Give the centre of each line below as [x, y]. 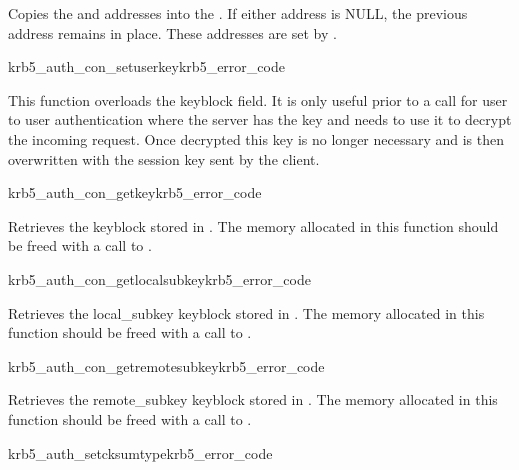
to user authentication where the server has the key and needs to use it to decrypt [260, 119]
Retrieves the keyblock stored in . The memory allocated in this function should [253, 225]
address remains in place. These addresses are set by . [172, 32]
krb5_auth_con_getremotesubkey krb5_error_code [166, 365]
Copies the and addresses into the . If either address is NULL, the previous [238, 13]
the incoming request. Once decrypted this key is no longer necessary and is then [256, 138]
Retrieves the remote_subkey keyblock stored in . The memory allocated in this [253, 399]
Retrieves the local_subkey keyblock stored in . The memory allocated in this [246, 312]
